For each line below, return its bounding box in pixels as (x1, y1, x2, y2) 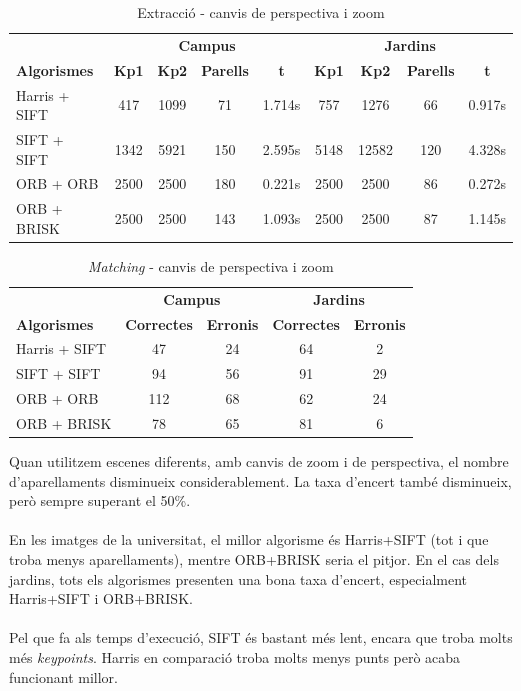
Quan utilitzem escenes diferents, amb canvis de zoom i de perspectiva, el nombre (9, 451, 509, 472)
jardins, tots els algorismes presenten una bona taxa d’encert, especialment (9, 568, 468, 589)
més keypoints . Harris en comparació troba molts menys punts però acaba (9, 647, 461, 668)
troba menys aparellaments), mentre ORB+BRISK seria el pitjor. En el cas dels (9, 549, 499, 570)
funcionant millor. (9, 666, 118, 687)
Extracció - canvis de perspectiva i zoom (137, 2, 385, 22)
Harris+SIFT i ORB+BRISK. (9, 588, 193, 609)
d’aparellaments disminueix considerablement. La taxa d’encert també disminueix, (9, 470, 512, 491)
